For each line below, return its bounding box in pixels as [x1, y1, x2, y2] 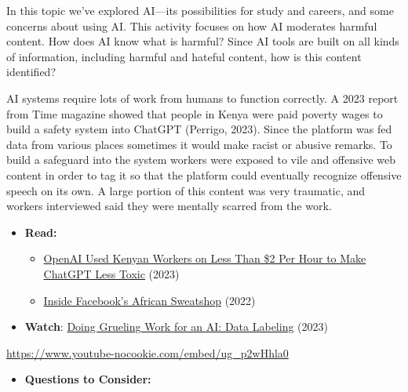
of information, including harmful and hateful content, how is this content [6, 48, 362, 64]
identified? [6, 64, 56, 80]
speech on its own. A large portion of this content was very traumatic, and [6, 182, 366, 198]
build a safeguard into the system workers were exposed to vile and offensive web [6, 151, 396, 168]
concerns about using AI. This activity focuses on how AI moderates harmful [6, 17, 377, 34]
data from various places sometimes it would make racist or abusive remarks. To [6, 136, 392, 152]
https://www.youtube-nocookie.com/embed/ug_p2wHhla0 [6, 344, 289, 361]
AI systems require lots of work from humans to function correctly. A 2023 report [6, 89, 399, 106]
